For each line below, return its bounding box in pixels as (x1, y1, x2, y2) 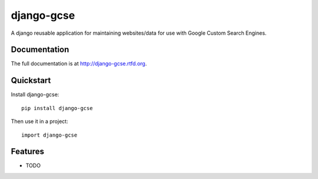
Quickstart (11, 75, 51, 85)
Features (11, 147, 44, 157)
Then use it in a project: (11, 118, 68, 125)
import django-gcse (21, 131, 78, 138)
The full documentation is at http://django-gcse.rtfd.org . (11, 60, 147, 67)
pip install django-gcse (21, 105, 93, 111)
